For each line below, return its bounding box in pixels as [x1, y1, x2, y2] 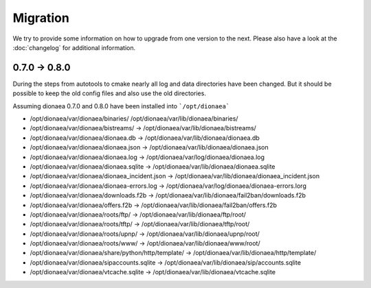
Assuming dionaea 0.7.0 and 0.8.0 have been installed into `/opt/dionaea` [12, 101, 230, 110]
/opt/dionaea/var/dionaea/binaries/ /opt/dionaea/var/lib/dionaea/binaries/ [30, 115, 238, 123]
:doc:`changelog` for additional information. [12, 43, 136, 51]
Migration [12, 10, 70, 25]
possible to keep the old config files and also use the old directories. [12, 89, 206, 97]
